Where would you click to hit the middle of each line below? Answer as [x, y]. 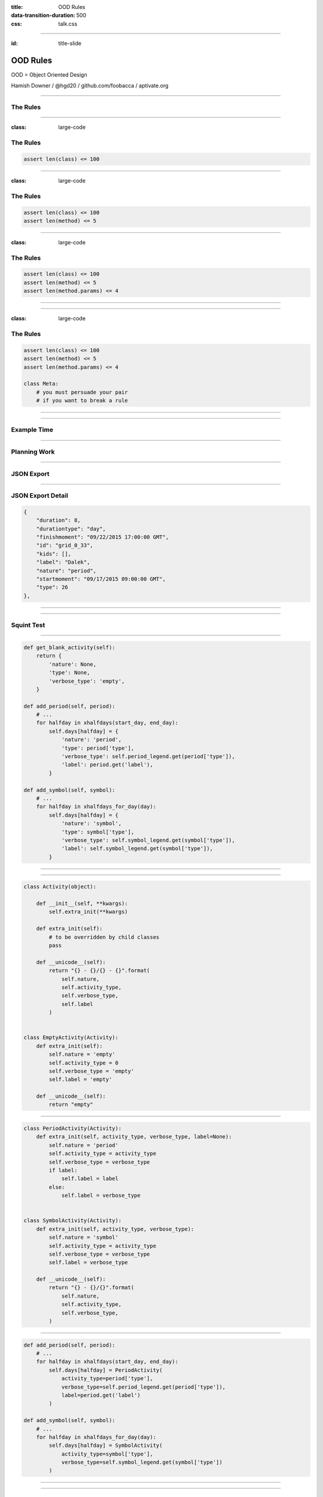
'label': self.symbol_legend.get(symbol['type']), [137, 848]
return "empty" [71, 1104]
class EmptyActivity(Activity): [71, 1038]
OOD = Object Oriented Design [49, 75]
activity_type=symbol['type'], [107, 1454]
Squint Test [28, 625]
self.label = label [90, 1179]
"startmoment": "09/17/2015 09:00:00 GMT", [101, 579]
